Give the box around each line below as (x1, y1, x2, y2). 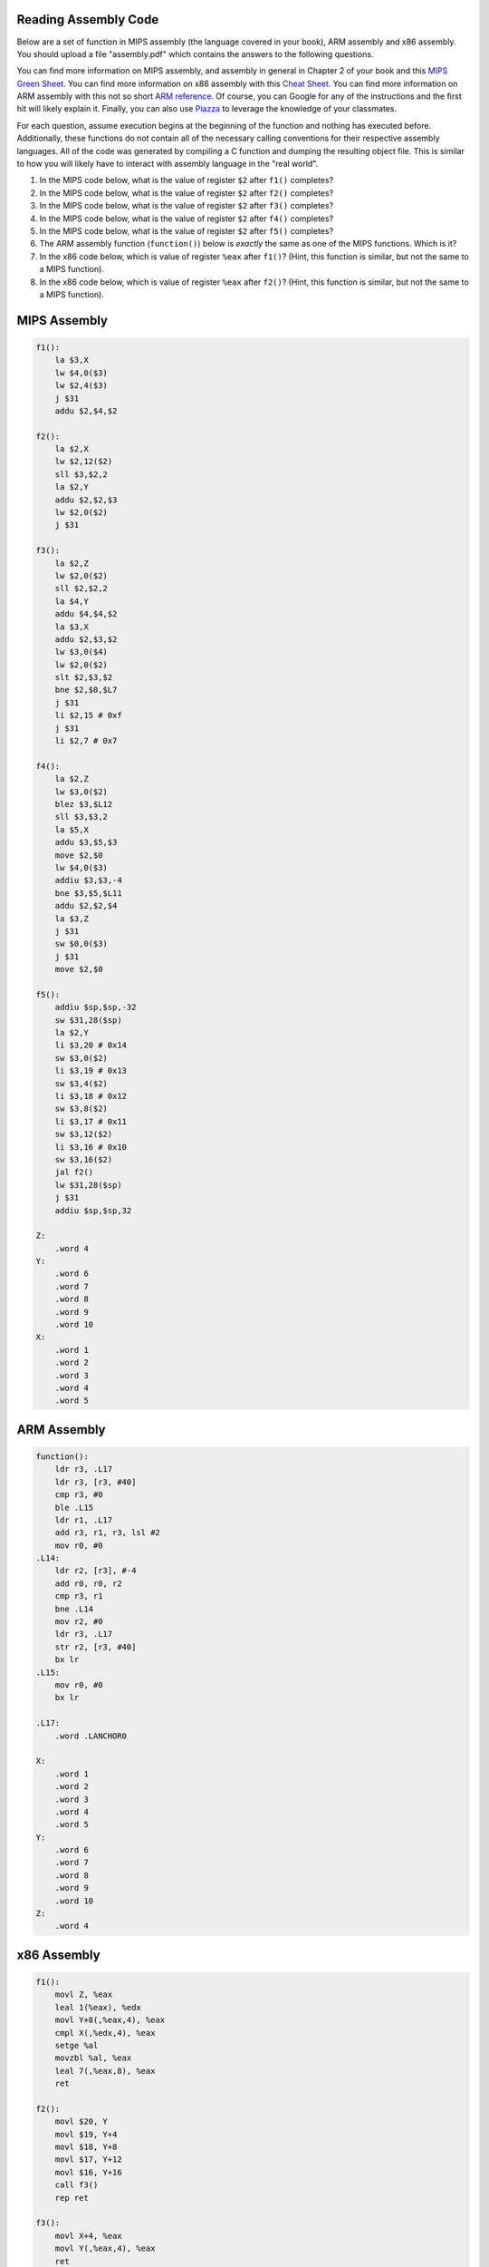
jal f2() (54, 1167, 94, 1178)
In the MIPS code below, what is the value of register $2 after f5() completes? (39, 225, 334, 236)
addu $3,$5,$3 (54, 837, 118, 848)
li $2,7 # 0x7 (54, 735, 118, 746)
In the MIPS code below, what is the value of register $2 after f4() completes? (39, 213, 334, 224)
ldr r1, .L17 (54, 1514, 113, 1525)
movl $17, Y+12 (54, 2155, 122, 2165)
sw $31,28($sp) (54, 1015, 122, 1025)
